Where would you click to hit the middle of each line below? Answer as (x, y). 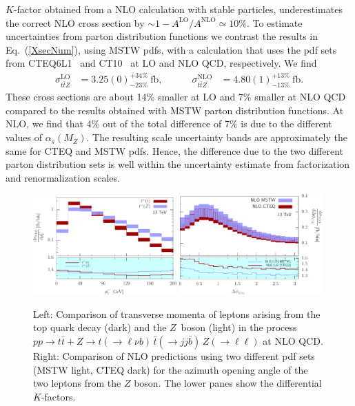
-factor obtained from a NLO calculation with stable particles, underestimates (178, 9)
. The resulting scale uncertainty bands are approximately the (217, 137)
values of (24, 137)
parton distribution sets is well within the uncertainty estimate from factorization (178, 164)
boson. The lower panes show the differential (228, 383)
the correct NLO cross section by (75, 22)
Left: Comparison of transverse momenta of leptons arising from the (177, 313)
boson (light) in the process (239, 327)
